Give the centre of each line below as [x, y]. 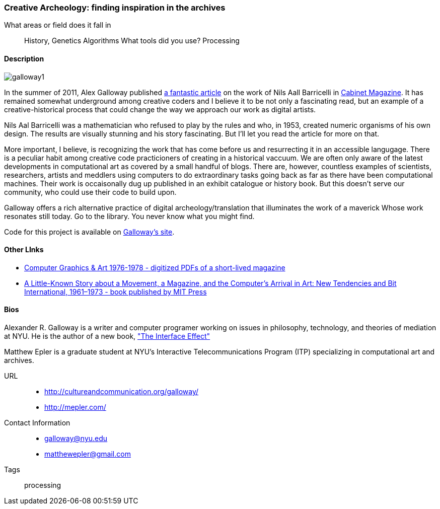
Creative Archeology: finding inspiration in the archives [115, 8]
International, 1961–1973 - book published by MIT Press [116, 292]
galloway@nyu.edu [76, 439]
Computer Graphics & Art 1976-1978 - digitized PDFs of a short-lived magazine [155, 267]
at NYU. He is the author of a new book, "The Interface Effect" [107, 336]
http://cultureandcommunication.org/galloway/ [122, 392]
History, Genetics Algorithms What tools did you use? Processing [132, 41]
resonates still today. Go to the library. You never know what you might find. [129, 216]
